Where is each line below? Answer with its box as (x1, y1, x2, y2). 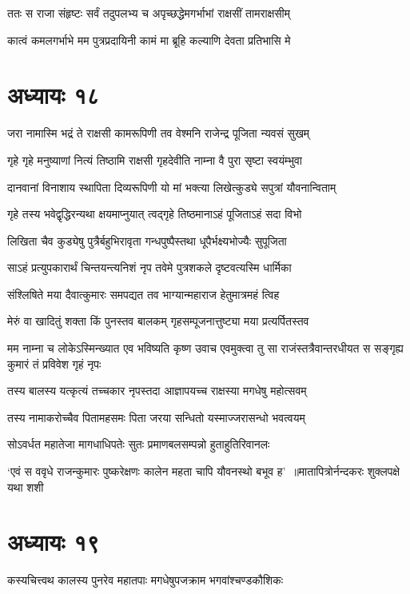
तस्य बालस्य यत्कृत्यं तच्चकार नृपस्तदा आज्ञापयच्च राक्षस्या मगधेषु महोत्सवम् (7, 382, 307, 399)
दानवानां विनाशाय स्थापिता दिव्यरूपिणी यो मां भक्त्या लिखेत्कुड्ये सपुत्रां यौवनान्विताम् (7, 178, 336, 195)
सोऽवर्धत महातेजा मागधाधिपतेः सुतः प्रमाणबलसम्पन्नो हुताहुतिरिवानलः (7, 436, 270, 452)
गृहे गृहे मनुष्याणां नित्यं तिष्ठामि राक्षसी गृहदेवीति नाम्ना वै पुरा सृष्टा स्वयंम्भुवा (7, 151, 303, 168)
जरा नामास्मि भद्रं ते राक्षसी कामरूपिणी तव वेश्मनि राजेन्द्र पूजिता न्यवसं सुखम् (7, 125, 310, 142)
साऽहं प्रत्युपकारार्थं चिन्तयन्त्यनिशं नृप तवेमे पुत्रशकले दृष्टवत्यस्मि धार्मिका (7, 259, 292, 276)
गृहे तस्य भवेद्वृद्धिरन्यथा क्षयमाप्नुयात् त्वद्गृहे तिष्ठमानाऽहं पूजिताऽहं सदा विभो (7, 205, 302, 222)
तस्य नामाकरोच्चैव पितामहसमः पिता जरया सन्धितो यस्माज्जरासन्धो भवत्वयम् (7, 409, 305, 425)
